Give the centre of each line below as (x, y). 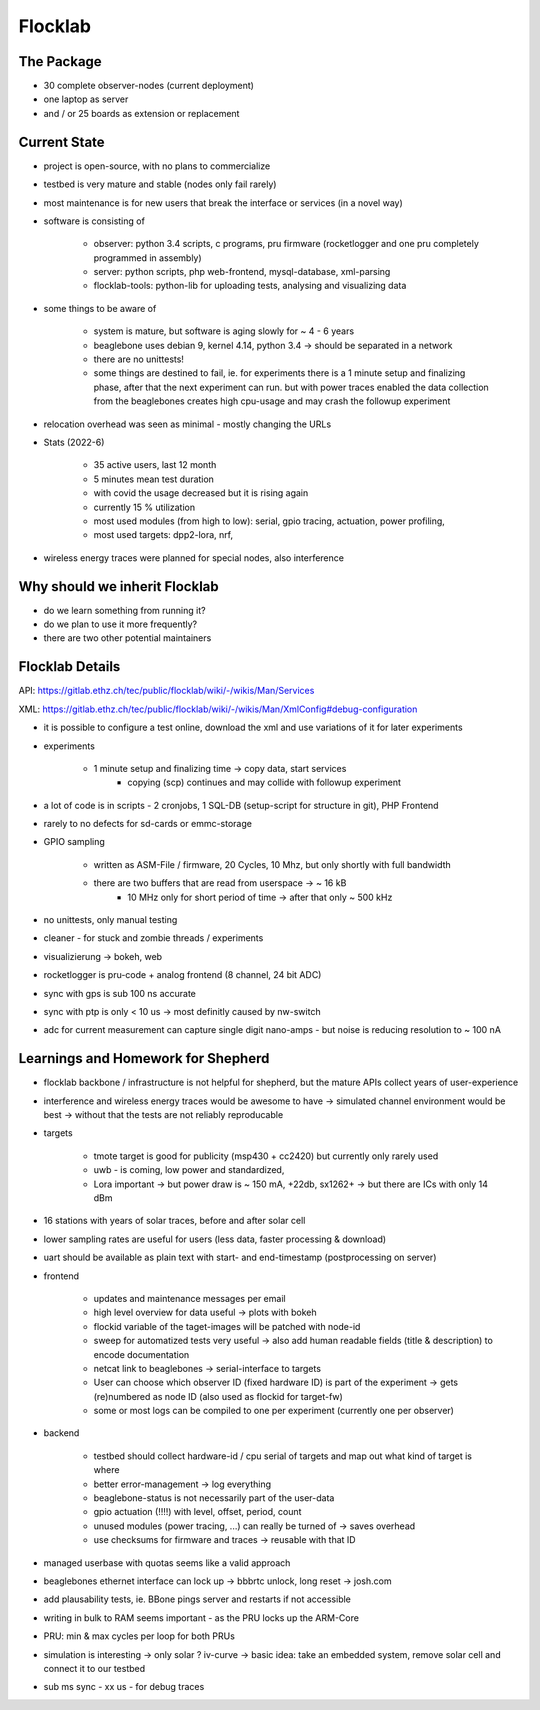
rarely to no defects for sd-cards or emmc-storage (147, 824)
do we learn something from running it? (124, 610)
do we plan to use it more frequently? (120, 624)
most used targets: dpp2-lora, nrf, (163, 535)
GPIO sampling (74, 842)
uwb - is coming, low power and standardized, (189, 1170)
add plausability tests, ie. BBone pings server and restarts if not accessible (197, 1599)
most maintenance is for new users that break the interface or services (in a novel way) (223, 202)
